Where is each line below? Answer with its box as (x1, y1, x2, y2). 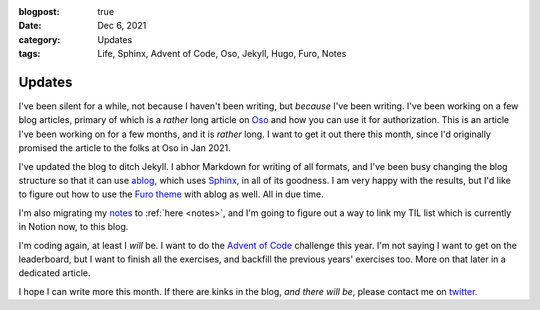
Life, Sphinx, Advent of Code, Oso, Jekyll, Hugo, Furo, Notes (97, 48, 347, 60)
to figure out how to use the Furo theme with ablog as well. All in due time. (18, 188, 324, 200)
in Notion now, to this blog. (18, 221, 129, 233)
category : (18, 33, 61, 45)
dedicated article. (18, 267, 91, 279)
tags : (18, 48, 41, 60)
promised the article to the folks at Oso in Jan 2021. (18, 142, 231, 154)
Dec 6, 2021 (97, 20, 147, 32)
